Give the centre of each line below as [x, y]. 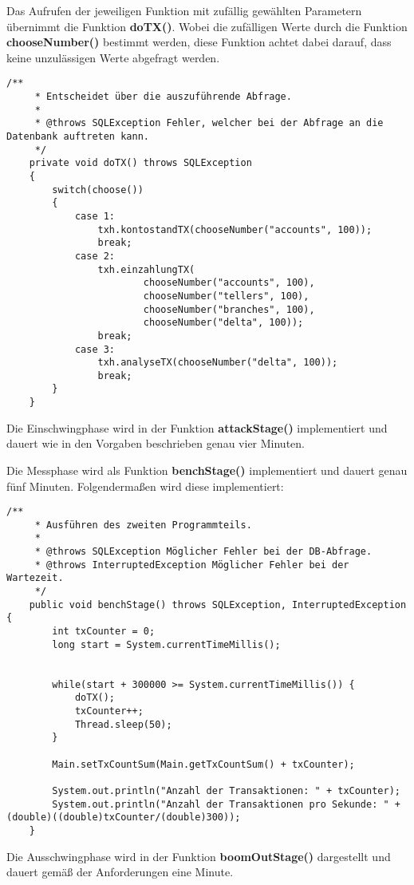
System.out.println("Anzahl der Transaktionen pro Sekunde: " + [226, 804]
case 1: [95, 216]
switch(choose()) [98, 190]
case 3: [95, 349]
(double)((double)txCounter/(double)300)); [124, 818]
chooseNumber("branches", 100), [229, 309]
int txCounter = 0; [104, 632]
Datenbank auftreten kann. [78, 136]
